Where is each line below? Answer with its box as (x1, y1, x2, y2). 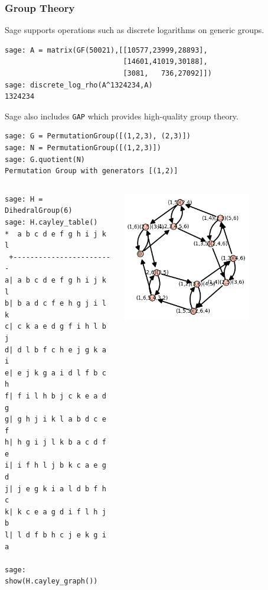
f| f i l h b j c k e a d (5, 391, 106, 400)
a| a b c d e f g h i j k (5, 275, 106, 284)
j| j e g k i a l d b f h (5, 484, 106, 493)
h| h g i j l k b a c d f (5, 438, 106, 447)
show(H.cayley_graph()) (5, 577, 98, 586)
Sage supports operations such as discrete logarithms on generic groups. (5, 24, 264, 36)
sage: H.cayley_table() (5, 218, 98, 226)
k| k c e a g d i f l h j (5, 507, 106, 516)
